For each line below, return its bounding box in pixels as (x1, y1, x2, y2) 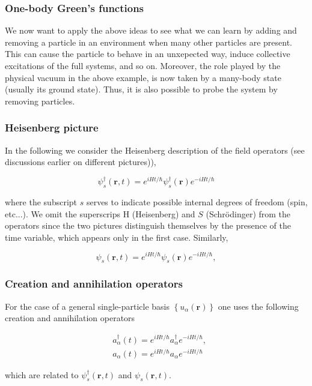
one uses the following (218, 300, 299, 312)
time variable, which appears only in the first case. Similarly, (5, 231, 228, 243)
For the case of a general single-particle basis (5, 300, 170, 312)
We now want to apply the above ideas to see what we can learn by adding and (5, 24, 297, 37)
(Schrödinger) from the (206, 207, 291, 220)
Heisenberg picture (5, 120, 99, 135)
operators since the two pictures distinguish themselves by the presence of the (5, 219, 291, 232)
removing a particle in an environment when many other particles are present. (5, 35, 292, 48)
